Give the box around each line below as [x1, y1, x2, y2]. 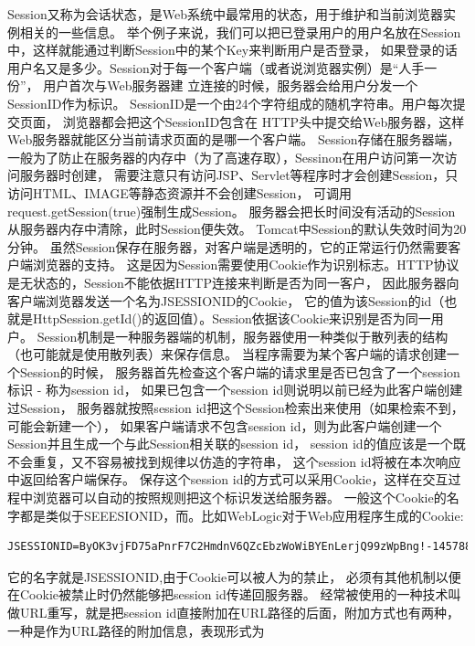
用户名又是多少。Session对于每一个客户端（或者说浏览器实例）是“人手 [7, 58, 425, 77]
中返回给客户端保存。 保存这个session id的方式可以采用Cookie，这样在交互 [7, 470, 449, 489]
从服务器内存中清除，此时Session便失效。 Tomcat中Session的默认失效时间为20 [7, 219, 467, 238]
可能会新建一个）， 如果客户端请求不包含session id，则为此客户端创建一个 [7, 416, 442, 435]
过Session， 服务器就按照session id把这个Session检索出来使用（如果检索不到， [7, 398, 464, 418]
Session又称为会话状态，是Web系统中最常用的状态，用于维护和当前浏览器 [7, 5, 443, 23]
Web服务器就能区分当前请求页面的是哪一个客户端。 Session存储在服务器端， [7, 130, 460, 149]
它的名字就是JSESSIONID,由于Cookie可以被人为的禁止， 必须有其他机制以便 [7, 567, 461, 586]
